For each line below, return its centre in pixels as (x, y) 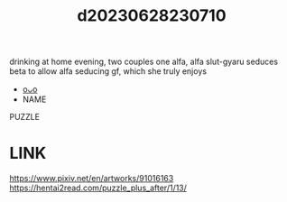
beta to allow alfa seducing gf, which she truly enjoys (108, 71)
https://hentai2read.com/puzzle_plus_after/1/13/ (98, 188)
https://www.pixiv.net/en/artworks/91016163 (92, 179)
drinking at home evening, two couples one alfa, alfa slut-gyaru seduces (143, 62)
